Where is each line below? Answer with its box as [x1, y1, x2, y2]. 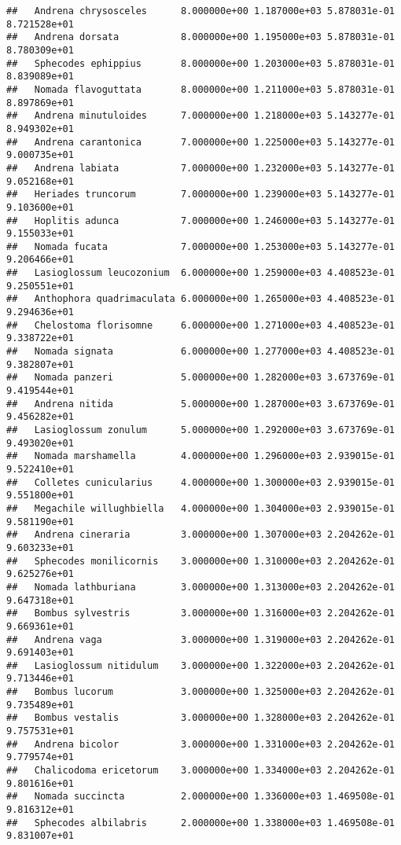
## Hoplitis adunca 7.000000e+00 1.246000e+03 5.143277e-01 [6, 215, 395, 226]
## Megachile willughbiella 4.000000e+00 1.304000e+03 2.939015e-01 [6, 502, 395, 514]
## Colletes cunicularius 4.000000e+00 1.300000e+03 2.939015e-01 [6, 476, 395, 488]
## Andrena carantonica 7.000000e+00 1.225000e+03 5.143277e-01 [6, 136, 395, 148]
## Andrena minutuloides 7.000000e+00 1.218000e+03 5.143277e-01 [6, 110, 395, 122]
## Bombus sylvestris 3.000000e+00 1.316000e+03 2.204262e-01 [6, 608, 395, 619]
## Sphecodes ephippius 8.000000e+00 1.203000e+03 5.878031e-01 [6, 57, 395, 69]
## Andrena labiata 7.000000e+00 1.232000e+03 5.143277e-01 [6, 162, 395, 174]
